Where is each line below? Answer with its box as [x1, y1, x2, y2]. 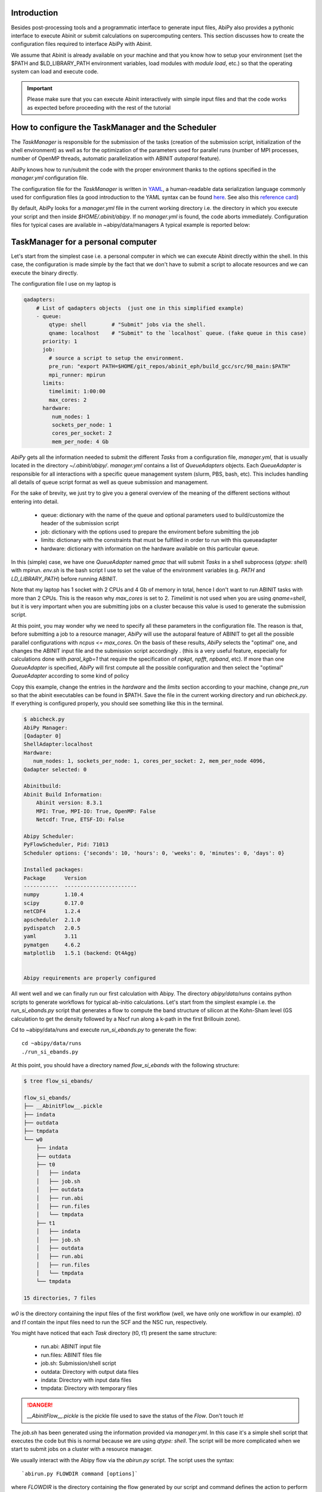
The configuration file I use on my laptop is [11, 280, 116, 288]
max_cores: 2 [48, 396, 87, 403]
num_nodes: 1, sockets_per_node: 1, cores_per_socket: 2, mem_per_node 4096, [33, 758, 266, 765]
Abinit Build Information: [23, 791, 103, 798]
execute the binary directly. [11, 269, 78, 276]
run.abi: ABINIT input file [41, 1343, 101, 1350]
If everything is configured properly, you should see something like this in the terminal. [11, 700, 224, 707]
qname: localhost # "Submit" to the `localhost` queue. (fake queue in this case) [48, 329, 307, 337]
